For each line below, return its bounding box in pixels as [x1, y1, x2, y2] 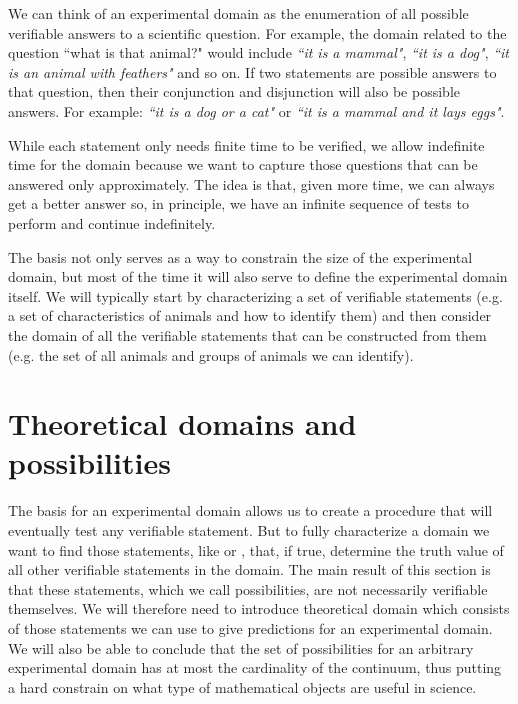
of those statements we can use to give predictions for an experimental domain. [8, 617, 493, 638]
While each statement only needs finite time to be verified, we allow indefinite [8, 134, 485, 155]
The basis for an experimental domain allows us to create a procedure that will [8, 500, 493, 521]
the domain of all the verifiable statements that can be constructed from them [8, 324, 487, 345]
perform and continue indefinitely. [8, 212, 216, 233]
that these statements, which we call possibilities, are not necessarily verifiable [8, 578, 488, 599]
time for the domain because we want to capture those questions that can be [8, 154, 478, 175]
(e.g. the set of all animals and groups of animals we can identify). [8, 344, 414, 365]
